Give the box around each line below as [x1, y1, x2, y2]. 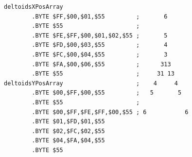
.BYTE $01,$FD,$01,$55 [32, 118, 105, 125]
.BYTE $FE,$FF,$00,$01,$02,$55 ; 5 [32, 32, 168, 39]
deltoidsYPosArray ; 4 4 [4, 79, 178, 87]
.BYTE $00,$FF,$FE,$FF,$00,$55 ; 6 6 [32, 108, 189, 116]
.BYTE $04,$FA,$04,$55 [32, 137, 105, 144]
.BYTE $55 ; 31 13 [32, 70, 175, 78]
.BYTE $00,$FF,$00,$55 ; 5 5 [32, 89, 182, 97]
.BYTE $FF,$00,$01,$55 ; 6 [32, 13, 168, 20]
